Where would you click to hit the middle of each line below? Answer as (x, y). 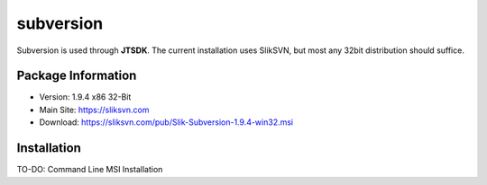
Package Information (77, 76)
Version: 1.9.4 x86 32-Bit (85, 97)
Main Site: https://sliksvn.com (94, 110)
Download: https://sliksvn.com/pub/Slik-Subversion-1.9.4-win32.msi (166, 122)
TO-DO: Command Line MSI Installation (90, 170)
